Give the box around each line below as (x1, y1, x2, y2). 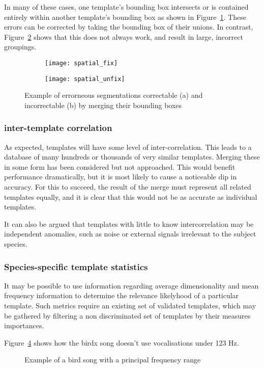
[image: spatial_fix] (45, 59, 118, 67)
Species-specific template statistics (4, 260, 148, 273)
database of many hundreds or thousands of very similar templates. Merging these (4, 151, 260, 162)
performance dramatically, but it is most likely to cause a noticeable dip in (4, 171, 237, 182)
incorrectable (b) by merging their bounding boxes (24, 99, 182, 110)
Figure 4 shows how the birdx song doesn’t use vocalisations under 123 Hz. (4, 337, 239, 348)
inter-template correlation (4, 121, 112, 134)
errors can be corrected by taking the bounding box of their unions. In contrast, (4, 21, 253, 32)
